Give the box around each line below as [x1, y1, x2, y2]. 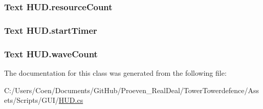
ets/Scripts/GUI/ [4, 95, 59, 105]
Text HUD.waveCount [4, 47, 98, 60]
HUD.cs [58, 95, 83, 105]
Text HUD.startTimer [4, 24, 97, 36]
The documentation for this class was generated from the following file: [4, 67, 227, 78]
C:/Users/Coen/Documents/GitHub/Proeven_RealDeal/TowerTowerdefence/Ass [4, 84, 259, 95]
